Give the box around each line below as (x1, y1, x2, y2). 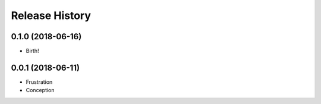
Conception (26, 87, 55, 94)
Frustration (26, 78, 53, 86)
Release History (11, 9, 92, 22)
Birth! (26, 48, 39, 55)
